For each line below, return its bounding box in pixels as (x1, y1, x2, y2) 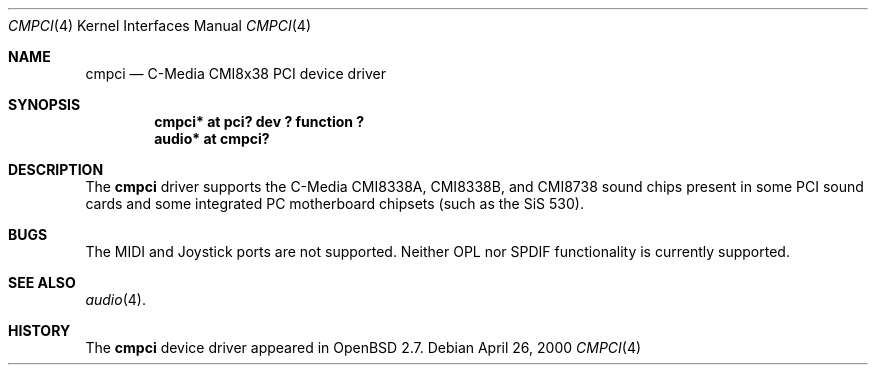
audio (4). (85, 291, 146, 308)
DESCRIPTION (8, 161, 104, 178)
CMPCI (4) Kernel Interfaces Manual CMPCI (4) (8, 17, 312, 34)
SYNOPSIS (8, 96, 81, 113)
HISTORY (8, 322, 71, 339)
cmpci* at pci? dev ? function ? (154, 113, 365, 130)
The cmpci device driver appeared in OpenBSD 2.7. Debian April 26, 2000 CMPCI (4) (85, 339, 642, 356)
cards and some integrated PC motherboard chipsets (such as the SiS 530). (85, 195, 584, 212)
